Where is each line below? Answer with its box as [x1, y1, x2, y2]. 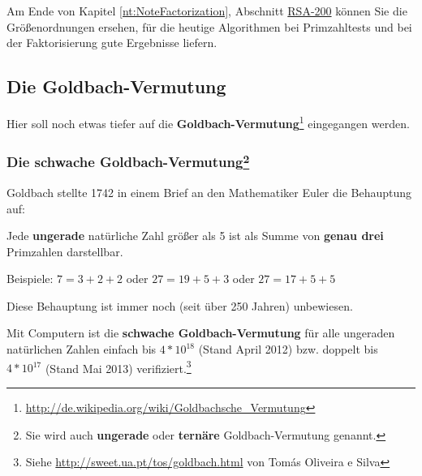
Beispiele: [6, 270, 54, 287]
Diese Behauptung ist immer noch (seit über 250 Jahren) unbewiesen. [6, 297, 353, 314]
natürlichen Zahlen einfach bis [6, 341, 157, 358]
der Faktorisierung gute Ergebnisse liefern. [6, 34, 217, 51]
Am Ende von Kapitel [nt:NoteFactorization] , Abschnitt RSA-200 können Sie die [6, 2, 407, 19]
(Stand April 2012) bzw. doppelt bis [198, 341, 378, 358]
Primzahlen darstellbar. [6, 242, 123, 259]
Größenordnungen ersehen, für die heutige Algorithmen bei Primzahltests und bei [6, 18, 412, 35]
